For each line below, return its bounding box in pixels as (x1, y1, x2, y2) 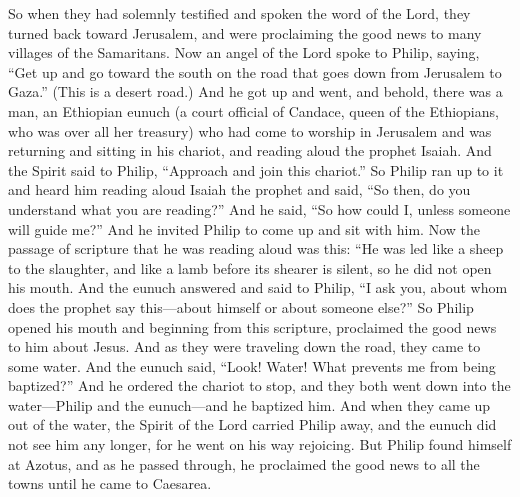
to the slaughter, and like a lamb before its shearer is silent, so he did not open (8, 257, 492, 278)
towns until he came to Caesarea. (8, 473, 212, 494)
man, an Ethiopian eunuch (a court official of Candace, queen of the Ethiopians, (8, 100, 499, 121)
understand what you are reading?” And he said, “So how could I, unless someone (8, 198, 511, 219)
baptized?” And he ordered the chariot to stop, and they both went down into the (8, 375, 511, 396)
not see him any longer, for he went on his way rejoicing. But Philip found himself (8, 434, 512, 455)
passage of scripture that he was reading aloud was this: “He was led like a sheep (8, 238, 504, 259)
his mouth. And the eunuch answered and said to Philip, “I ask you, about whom (8, 277, 508, 298)
